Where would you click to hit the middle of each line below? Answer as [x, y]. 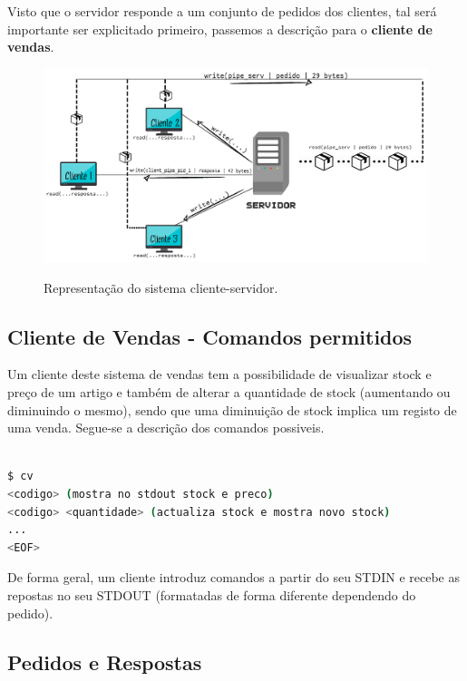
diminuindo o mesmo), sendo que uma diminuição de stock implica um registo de [232, 409]
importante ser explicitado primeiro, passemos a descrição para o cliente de [220, 29]
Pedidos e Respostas [105, 662]
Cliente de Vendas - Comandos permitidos [210, 336]
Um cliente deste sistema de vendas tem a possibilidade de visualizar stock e [219, 374]
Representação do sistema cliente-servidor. [161, 287]
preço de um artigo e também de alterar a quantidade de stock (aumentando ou [229, 392]
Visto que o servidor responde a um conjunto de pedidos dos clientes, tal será [222, 11]
